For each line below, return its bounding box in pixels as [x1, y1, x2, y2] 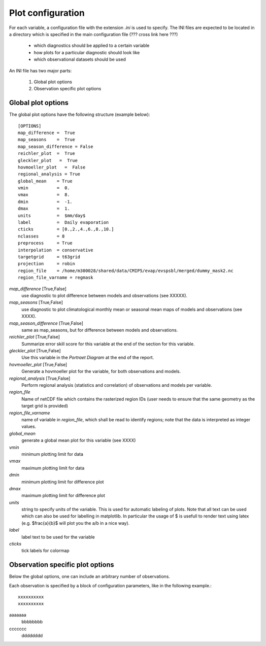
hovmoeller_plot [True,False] [9, 361, 67, 367]
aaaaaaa [9, 612, 27, 618]
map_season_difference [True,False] [9, 320, 83, 326]
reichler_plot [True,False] [9, 334, 60, 340]
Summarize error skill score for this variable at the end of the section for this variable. [21, 340, 195, 347]
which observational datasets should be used [33, 57, 126, 63]
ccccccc [9, 626, 27, 632]
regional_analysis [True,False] [9, 375, 70, 381]
